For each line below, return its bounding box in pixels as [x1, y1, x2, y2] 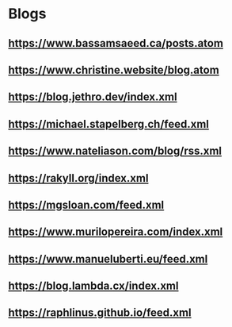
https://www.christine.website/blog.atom [8, 63, 219, 76]
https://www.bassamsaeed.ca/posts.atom [8, 37, 224, 50]
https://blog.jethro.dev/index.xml [8, 90, 177, 104]
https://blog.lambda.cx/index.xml [8, 279, 179, 293]
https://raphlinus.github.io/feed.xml [8, 306, 192, 320]
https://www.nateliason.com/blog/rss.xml [8, 144, 222, 158]
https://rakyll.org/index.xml [8, 171, 149, 185]
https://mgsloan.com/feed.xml [8, 198, 165, 211]
